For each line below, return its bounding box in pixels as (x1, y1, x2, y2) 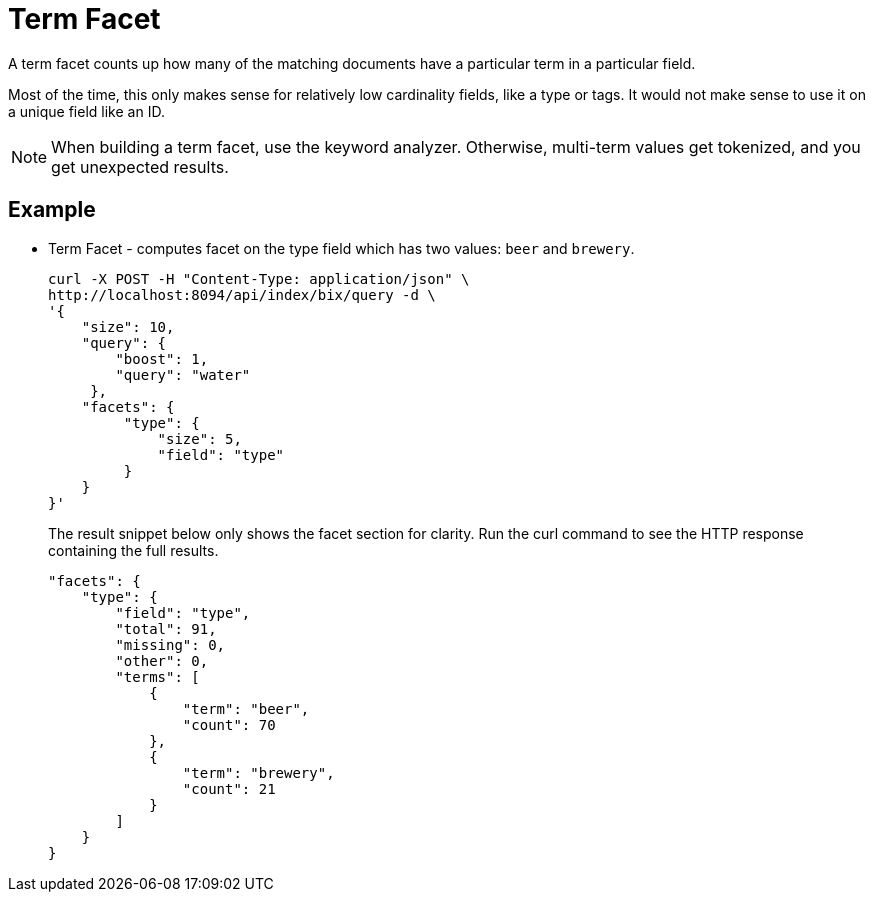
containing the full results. (48, 541, 219, 559)
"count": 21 (182, 780, 276, 797)
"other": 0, (115, 652, 209, 669)
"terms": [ (115, 668, 200, 685)
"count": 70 (182, 716, 276, 733)
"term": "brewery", (182, 764, 335, 781)
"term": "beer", (182, 700, 310, 717)
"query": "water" (115, 366, 251, 383)
